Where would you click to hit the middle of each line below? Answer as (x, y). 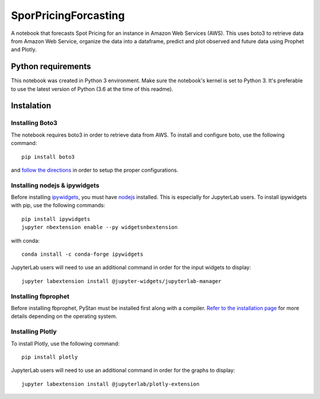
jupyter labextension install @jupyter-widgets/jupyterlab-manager (121, 281)
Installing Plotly (34, 332)
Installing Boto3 (34, 123)
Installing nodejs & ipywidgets (55, 185)
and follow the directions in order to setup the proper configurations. (95, 170)
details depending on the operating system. (64, 316)
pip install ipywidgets (56, 219)
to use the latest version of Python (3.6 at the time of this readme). (92, 89)
